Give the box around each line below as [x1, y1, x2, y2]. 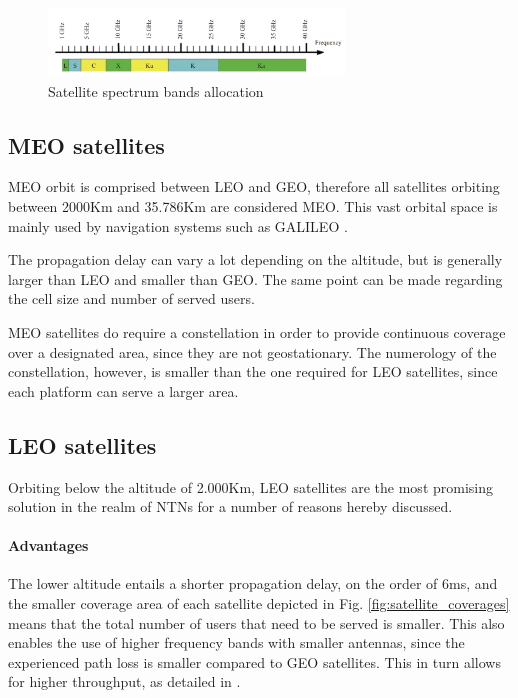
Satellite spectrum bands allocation [48, 80, 264, 101]
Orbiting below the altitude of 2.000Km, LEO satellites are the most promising [8, 476, 494, 497]
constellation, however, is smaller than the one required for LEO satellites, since [8, 361, 498, 382]
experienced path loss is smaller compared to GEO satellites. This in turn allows [8, 651, 501, 672]
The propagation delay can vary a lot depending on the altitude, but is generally [8, 249, 503, 270]
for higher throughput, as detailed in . [8, 671, 241, 692]
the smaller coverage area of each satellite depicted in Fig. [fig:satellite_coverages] [8, 593, 510, 614]
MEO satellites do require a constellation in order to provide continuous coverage [8, 321, 506, 342]
